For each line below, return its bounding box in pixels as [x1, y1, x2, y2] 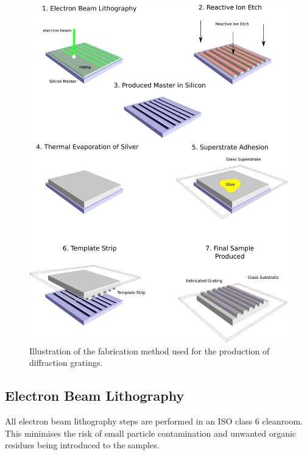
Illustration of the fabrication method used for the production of [29, 344, 270, 357]
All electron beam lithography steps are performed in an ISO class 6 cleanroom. [5, 415, 303, 428]
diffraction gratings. [29, 356, 103, 369]
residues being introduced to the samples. [5, 439, 160, 451]
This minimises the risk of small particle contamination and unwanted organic [5, 426, 297, 439]
